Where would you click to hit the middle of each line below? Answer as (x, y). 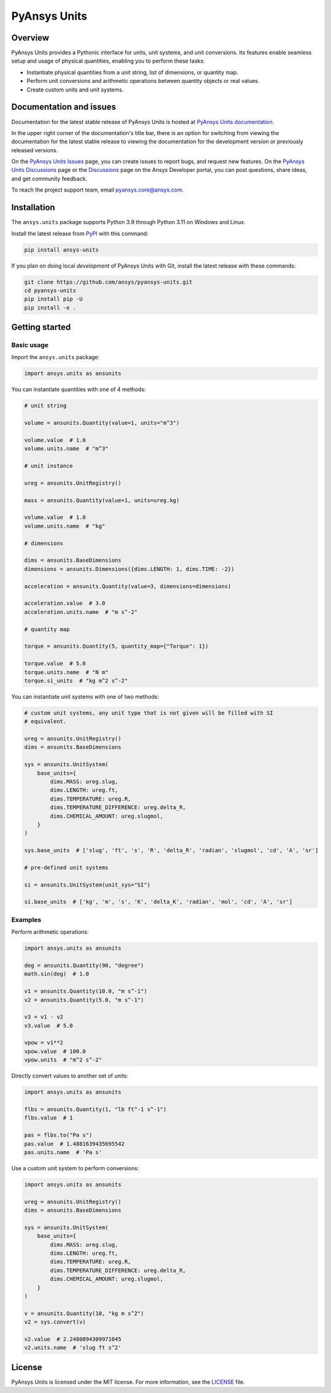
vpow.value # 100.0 (55, 1051)
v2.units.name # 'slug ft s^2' (73, 1348)
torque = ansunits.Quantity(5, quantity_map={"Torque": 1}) (116, 646)
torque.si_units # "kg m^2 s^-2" (76, 681)
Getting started (41, 328)
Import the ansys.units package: (55, 357)
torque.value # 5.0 (55, 664)
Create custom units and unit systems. (75, 90)
